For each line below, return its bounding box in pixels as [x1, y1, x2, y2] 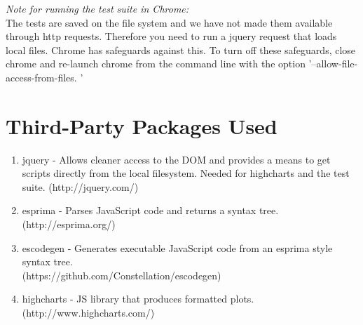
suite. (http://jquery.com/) [22, 179, 139, 194]
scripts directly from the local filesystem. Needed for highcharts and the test [22, 166, 350, 180]
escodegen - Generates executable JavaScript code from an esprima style [22, 240, 333, 255]
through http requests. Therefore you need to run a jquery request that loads [6, 29, 337, 44]
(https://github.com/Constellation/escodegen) [22, 267, 221, 282]
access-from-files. [6, 69, 77, 84]
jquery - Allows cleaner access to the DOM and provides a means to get [22, 152, 331, 166]
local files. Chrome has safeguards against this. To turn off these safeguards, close [6, 42, 356, 57]
